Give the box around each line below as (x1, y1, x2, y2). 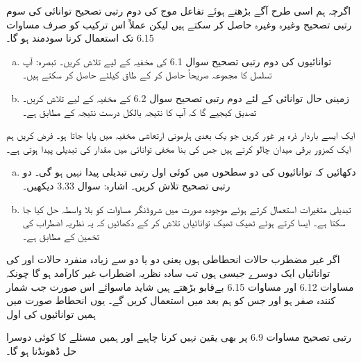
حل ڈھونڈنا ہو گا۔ (6, 343, 77, 357)
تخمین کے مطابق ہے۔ (22, 228, 100, 243)
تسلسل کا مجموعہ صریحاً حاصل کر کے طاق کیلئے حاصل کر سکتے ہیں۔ (22, 67, 272, 82)
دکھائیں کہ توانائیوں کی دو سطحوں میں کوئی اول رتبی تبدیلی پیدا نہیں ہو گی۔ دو (22, 164, 356, 179)
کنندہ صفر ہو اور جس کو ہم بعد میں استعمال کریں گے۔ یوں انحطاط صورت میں (6, 293, 336, 307)
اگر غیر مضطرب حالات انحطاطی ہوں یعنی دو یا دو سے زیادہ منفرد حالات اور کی (6, 252, 340, 267)
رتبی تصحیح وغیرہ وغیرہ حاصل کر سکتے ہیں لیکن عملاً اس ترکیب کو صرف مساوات (6, 17, 352, 31)
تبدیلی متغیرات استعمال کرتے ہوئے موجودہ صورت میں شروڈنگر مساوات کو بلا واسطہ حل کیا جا (22, 201, 351, 216)
